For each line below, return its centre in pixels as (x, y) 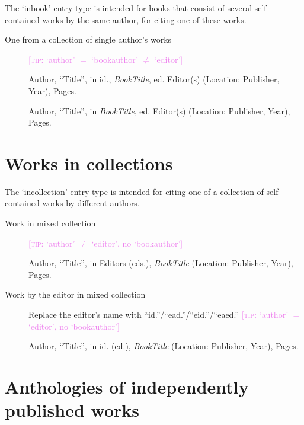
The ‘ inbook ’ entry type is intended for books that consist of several (129, 8)
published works (72, 410)
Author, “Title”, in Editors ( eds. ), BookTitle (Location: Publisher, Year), (161, 263)
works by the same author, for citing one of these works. (144, 19)
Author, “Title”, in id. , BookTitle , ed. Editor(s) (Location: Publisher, (154, 79)
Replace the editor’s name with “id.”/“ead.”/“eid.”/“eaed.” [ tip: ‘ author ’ (159, 314)
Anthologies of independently (127, 386)
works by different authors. (91, 203)
